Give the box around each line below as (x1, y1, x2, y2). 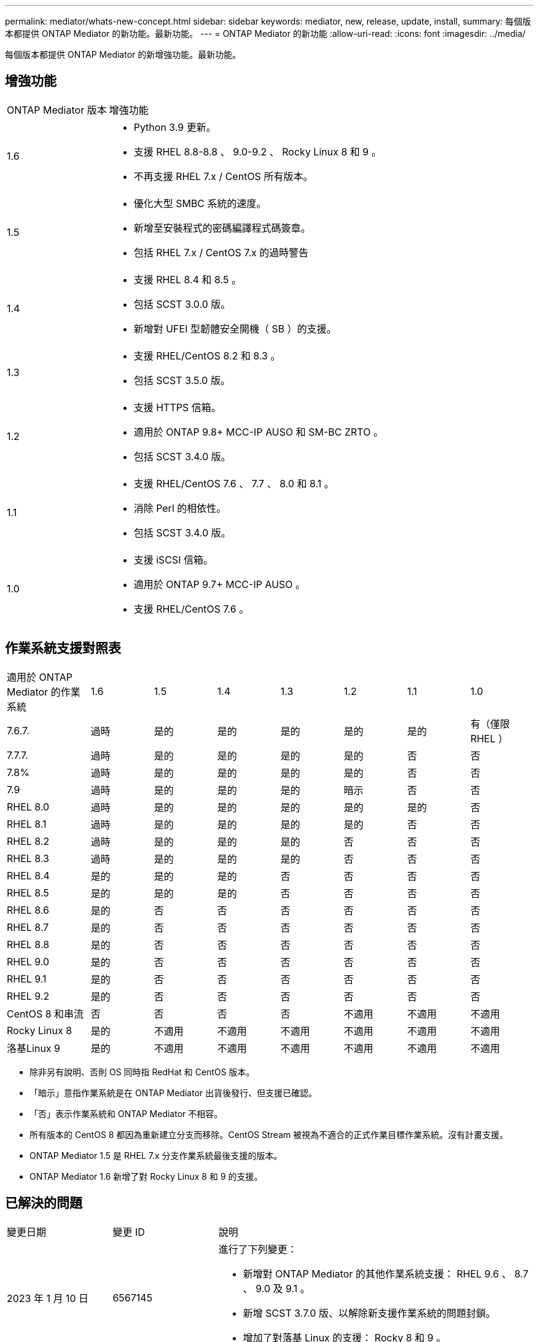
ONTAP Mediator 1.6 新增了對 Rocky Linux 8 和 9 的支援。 (29, 1171, 263, 1182)
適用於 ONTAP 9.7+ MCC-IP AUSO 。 (133, 578, 306, 591)
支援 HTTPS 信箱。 (133, 401, 221, 414)
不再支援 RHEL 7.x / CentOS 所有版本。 (133, 170, 313, 182)
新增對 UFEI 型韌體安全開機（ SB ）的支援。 (133, 322, 337, 335)
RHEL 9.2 (7, 989, 50, 1002)
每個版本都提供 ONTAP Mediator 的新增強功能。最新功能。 (5, 49, 241, 60)
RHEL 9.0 (7, 955, 50, 968)
